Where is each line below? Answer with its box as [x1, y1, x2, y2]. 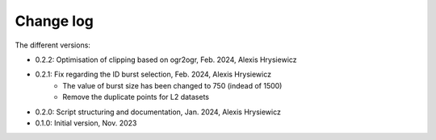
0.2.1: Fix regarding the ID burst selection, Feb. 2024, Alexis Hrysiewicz [35, 69, 272, 80]
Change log [15, 12, 94, 30]
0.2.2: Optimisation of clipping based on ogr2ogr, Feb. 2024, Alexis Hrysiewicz [35, 55, 298, 64]
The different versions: [15, 40, 90, 50]
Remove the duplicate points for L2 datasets [62, 93, 210, 102]
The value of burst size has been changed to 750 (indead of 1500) [62, 80, 283, 90]
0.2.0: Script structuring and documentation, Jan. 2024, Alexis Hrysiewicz [35, 107, 282, 117]
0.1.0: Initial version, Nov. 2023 [35, 117, 137, 128]
